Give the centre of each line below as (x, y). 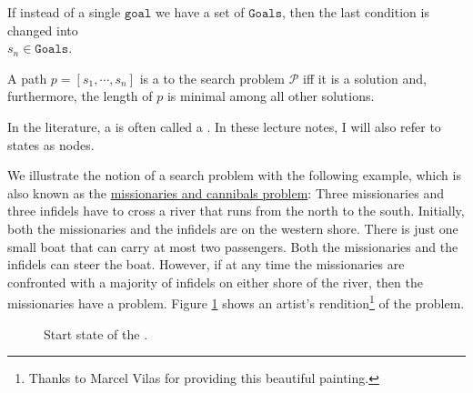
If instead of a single (64, 12)
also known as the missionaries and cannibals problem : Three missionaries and (226, 192)
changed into (43, 30)
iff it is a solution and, (365, 78)
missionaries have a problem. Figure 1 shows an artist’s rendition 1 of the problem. (236, 302)
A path (27, 78)
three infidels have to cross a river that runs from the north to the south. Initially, (236, 211)
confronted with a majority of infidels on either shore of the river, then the (215, 282)
